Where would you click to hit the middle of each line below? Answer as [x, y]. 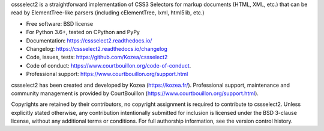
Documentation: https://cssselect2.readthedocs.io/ [89, 40]
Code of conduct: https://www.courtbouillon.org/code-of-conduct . [109, 65]
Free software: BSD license [59, 23]
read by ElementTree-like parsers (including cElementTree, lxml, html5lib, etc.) [108, 13]
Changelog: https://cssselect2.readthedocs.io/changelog [97, 48]
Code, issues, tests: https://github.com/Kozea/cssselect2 [97, 57]
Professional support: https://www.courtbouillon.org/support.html [107, 74]
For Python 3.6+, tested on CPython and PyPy [83, 32]
